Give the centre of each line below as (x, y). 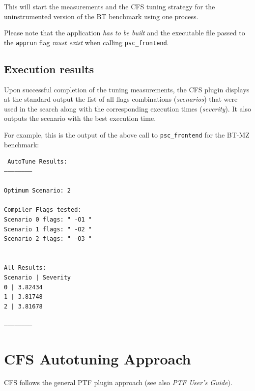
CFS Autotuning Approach (98, 358)
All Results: (25, 268)
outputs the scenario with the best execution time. (80, 118)
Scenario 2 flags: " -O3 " (48, 239)
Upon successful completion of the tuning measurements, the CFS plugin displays (127, 89)
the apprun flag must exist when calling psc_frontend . (86, 42)
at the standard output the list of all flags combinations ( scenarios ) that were (121, 99)
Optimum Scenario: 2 (38, 191)
